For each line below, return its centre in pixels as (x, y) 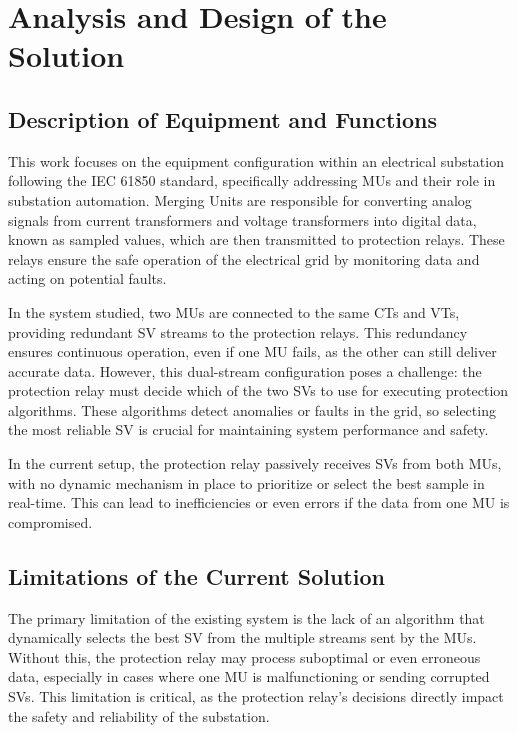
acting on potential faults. (87, 278)
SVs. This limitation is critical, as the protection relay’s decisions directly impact (256, 696)
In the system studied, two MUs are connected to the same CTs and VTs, (234, 311)
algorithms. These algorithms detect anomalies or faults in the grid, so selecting (252, 409)
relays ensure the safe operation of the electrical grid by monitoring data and (244, 258)
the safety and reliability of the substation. (139, 715)
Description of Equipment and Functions (223, 118)
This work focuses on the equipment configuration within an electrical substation (256, 160)
